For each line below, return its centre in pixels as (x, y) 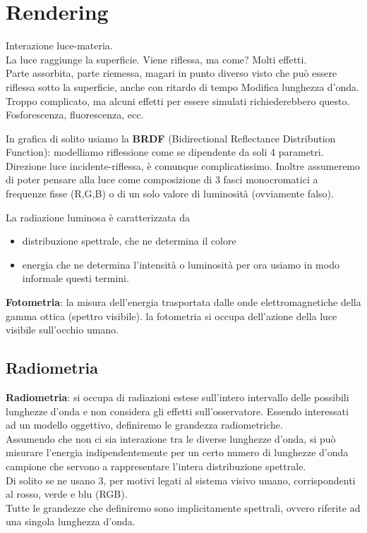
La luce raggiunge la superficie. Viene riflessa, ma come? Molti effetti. (156, 59)
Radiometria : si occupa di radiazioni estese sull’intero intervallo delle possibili (178, 397)
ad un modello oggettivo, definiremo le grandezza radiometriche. (144, 425)
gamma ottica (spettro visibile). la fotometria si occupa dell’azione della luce (172, 315)
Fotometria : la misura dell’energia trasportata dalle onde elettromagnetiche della (183, 302)
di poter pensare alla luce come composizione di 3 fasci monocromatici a (162, 179)
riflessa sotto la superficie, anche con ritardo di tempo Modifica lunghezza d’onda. (182, 86)
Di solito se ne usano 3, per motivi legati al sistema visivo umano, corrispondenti (181, 480)
